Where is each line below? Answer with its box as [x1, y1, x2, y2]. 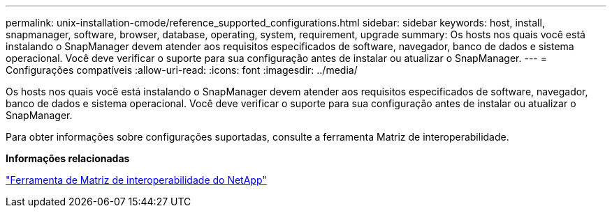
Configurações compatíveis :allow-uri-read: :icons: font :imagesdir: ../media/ [6, 64, 358, 76]
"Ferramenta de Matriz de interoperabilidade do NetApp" [6, 174, 267, 186]
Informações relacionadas [6, 152, 130, 164]
